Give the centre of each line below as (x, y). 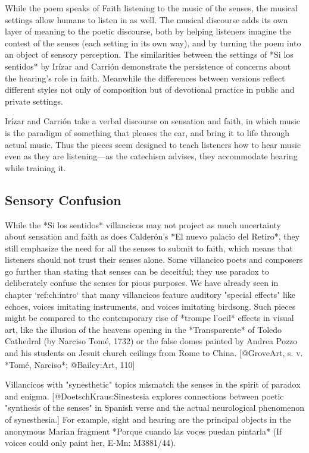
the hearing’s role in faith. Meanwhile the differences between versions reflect (145, 78)
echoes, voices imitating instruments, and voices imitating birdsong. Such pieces (150, 306)
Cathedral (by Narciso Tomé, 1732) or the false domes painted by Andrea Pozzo (151, 341)
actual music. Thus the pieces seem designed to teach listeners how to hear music (153, 144)
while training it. (35, 167)
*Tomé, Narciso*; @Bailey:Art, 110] (70, 364)
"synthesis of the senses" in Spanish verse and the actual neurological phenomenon (155, 408)
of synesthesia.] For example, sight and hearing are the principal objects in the (148, 419)
